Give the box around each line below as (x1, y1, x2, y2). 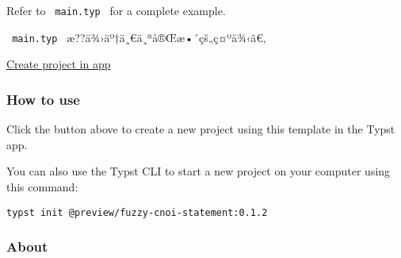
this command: (6, 178, 78, 194)
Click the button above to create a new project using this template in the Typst (6, 121, 395, 137)
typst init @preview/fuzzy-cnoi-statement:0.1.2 (6, 206, 268, 218)
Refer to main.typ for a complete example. (6, 2, 226, 18)
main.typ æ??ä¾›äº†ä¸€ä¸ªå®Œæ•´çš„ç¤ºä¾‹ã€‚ (12, 29, 266, 45)
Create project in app (6, 56, 111, 72)
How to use (6, 89, 80, 109)
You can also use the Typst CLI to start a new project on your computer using (6, 163, 391, 179)
